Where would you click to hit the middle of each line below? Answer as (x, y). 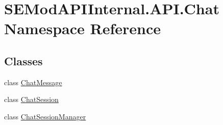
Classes (23, 60)
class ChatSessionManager (45, 116)
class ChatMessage (33, 82)
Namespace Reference (82, 28)
